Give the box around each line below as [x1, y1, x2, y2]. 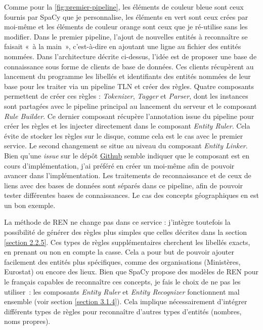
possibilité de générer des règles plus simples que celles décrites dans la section [4, 227, 247, 237]
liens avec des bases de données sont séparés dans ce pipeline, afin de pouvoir [4, 180, 243, 190]
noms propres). [4, 316, 51, 326]
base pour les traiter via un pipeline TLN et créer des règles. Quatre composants [4, 80, 254, 91]
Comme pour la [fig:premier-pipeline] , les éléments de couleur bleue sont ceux [4, 2, 244, 12]
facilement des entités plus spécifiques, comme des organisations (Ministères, [4, 256, 241, 267]
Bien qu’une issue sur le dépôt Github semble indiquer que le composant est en [4, 150, 250, 160]
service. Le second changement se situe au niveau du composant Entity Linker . [4, 140, 248, 151]
